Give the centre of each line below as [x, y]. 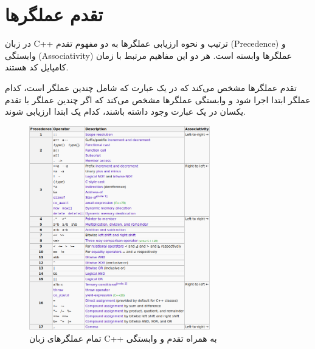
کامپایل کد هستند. [37, 67]
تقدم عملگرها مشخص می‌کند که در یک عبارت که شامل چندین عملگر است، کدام [151, 87]
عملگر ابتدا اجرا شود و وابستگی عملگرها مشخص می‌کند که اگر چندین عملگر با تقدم [158, 99]
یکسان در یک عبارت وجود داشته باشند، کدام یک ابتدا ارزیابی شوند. [126, 111]
